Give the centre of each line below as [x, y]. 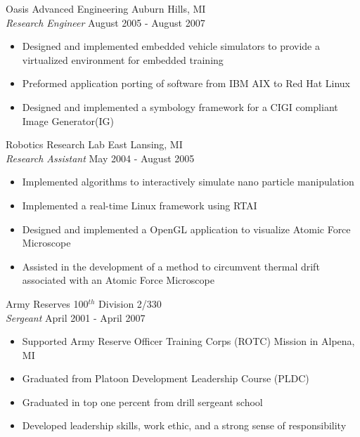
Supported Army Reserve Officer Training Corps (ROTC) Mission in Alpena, [188, 341]
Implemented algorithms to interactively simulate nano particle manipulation [188, 182]
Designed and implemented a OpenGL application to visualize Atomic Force [186, 229]
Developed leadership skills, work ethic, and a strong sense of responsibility [184, 425]
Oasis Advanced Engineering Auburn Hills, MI [106, 8]
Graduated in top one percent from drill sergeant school [142, 402]
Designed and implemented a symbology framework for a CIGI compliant [180, 106]
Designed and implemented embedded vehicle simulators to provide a [171, 46]
